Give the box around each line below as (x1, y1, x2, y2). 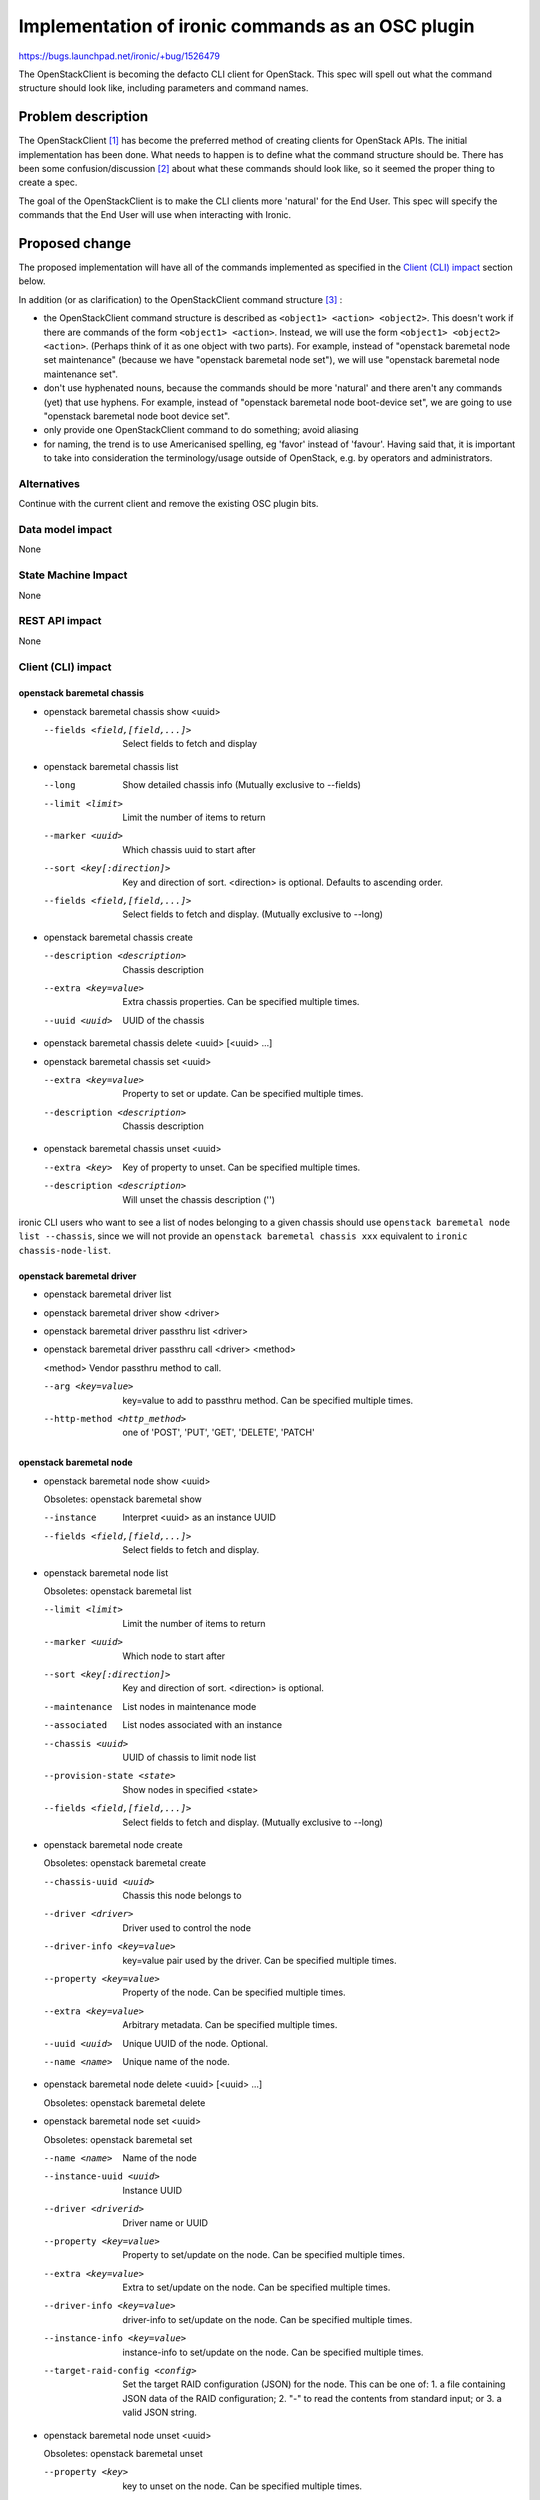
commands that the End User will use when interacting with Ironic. (18, 209, 292, 221)
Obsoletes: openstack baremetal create (43, 1857, 207, 1869)
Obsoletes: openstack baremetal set (43, 2133, 193, 2145)
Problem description (18, 108, 149, 125)
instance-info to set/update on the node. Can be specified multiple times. (122, 2346, 424, 2358)
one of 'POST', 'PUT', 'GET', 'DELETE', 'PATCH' (122, 1426, 315, 1439)
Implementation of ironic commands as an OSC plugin (18, 15, 475, 37)
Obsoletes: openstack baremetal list (43, 1585, 192, 1597)
